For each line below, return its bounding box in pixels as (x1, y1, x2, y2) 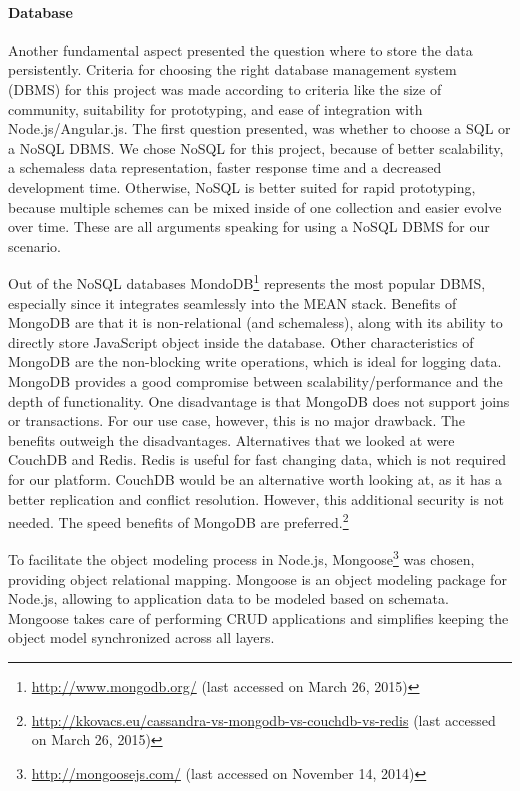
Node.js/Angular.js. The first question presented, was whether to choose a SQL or (8, 118, 511, 139)
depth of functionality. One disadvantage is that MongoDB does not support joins (8, 390, 510, 411)
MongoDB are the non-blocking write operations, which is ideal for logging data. (8, 351, 502, 372)
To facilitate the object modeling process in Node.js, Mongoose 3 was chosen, (8, 546, 475, 570)
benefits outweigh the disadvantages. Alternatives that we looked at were (8, 429, 455, 450)
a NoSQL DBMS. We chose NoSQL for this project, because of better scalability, (8, 137, 504, 158)
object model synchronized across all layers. (8, 627, 275, 648)
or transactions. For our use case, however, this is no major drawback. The (8, 410, 466, 431)
